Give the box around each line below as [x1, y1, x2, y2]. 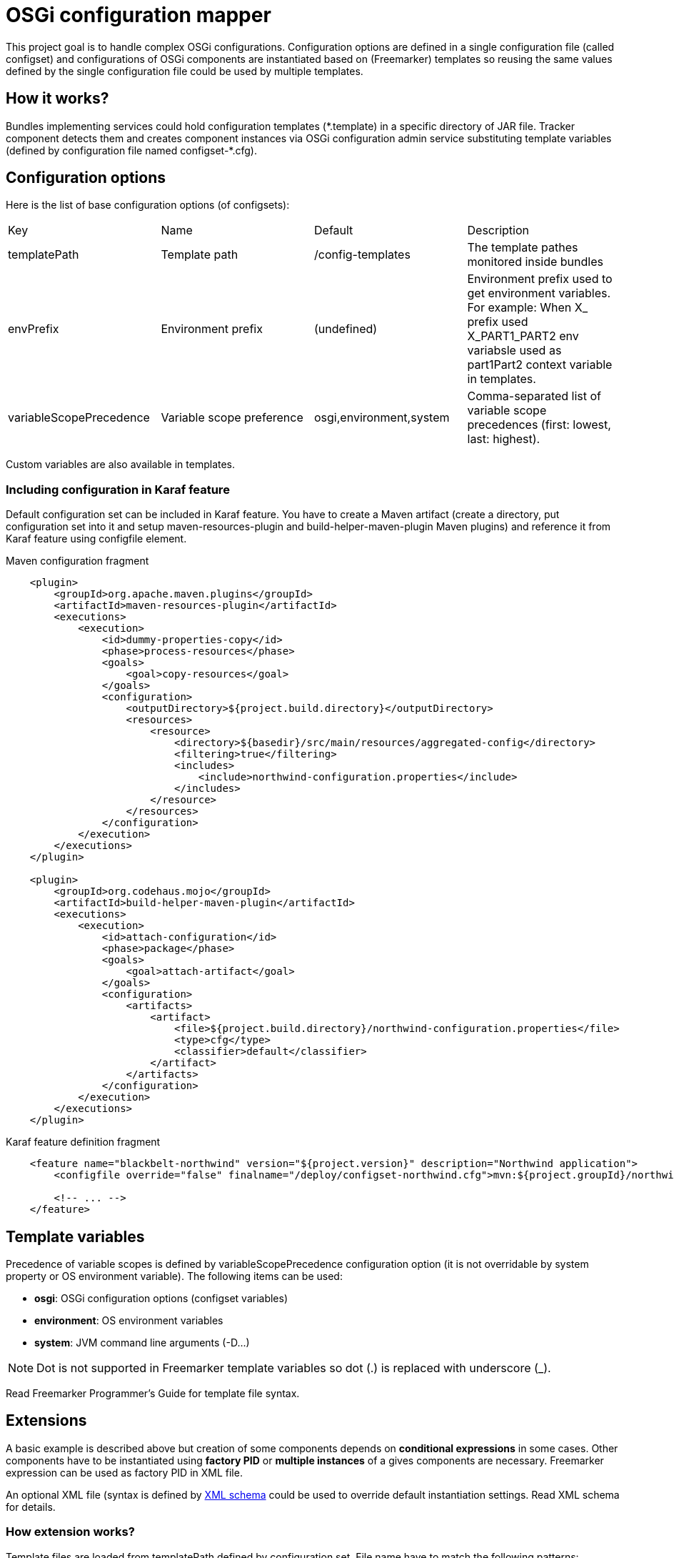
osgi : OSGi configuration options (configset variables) [34, 1292, 288, 1305]
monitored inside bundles [467, 254, 603, 269]
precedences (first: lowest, [467, 417, 611, 432]
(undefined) [314, 322, 378, 337]
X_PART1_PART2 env [467, 329, 579, 344]
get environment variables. [467, 286, 611, 301]
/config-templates [314, 247, 411, 262]
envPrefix [8, 322, 59, 337]
